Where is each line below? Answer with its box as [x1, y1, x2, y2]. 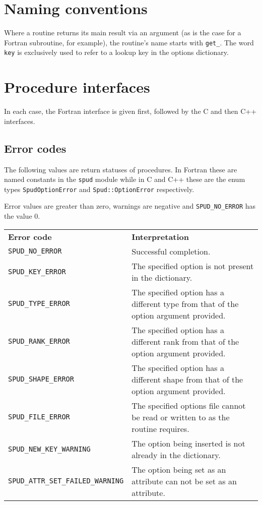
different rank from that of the [132, 335, 239, 347]
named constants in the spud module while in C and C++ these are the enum [4, 174, 245, 184]
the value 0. [4, 211, 40, 221]
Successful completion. [132, 245, 211, 257]
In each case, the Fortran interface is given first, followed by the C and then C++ [4, 106, 257, 116]
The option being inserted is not [132, 437, 245, 449]
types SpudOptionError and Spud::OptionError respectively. [4, 183, 194, 194]
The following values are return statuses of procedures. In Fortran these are [4, 164, 237, 174]
